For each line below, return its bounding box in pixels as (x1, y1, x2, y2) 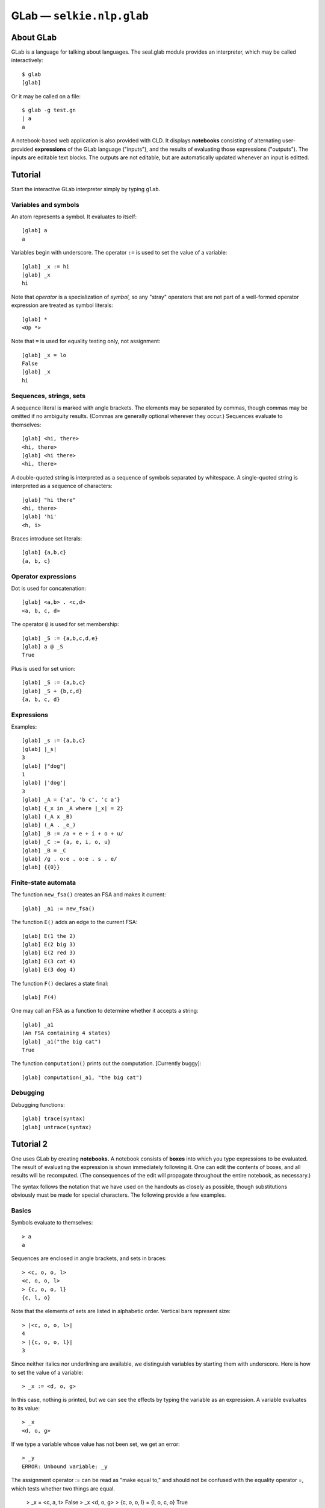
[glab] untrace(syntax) (22, 1124, 92, 1130)
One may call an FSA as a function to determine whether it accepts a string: (11, 1007, 199, 1015)
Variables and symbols (11, 200, 79, 209)
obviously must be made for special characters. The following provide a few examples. (11, 1191, 226, 1199)
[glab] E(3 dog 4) (22, 966, 76, 974)
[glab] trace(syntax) (22, 1115, 85, 1122)
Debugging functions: (11, 1101, 66, 1108)
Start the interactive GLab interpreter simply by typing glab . (11, 185, 161, 192)
